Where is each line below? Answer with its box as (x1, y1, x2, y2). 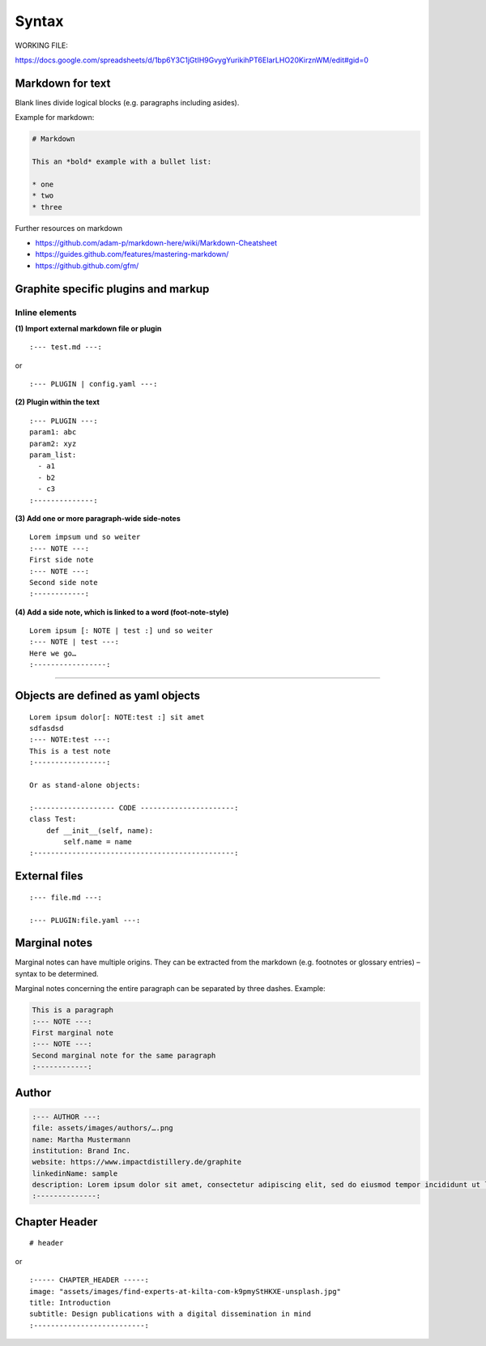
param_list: (29, 451, 77, 459)
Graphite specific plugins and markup (15, 282, 210, 296)
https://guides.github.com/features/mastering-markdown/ (35, 250, 229, 259)
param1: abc (29, 428, 77, 437)
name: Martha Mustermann (32, 1134, 131, 1144)
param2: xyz (29, 438, 77, 448)
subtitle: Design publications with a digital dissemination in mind (29, 1310, 312, 1318)
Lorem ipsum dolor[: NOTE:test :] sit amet (29, 712, 205, 721)
